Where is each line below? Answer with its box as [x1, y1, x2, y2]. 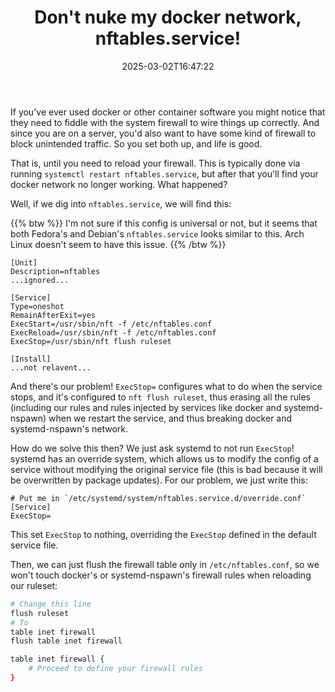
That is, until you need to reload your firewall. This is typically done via [10, 157, 301, 169]
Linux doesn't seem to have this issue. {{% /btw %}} [10, 238, 227, 250]
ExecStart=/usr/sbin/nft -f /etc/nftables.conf [10, 319, 213, 329]
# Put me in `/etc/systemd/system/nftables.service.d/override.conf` [10, 493, 307, 503]
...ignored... [10, 275, 70, 285]
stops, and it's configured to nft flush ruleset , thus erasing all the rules [10, 391, 311, 403]
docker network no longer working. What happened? [10, 178, 228, 190]
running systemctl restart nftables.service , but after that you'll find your [10, 167, 319, 180]
